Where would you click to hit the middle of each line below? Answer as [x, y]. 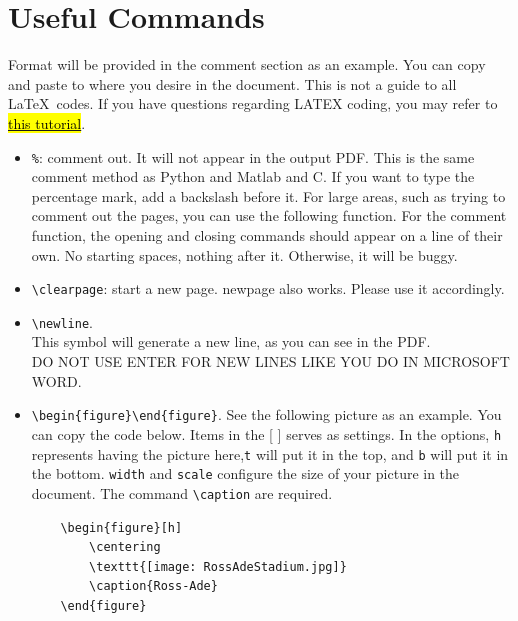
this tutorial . [47, 122]
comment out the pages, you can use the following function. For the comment [269, 215]
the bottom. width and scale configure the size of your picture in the [245, 473]
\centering [125, 547]
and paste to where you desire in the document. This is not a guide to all [232, 83]
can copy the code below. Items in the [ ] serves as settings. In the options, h [266, 433]
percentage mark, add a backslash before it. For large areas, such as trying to [268, 195]
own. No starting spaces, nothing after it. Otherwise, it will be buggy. [244, 254]
